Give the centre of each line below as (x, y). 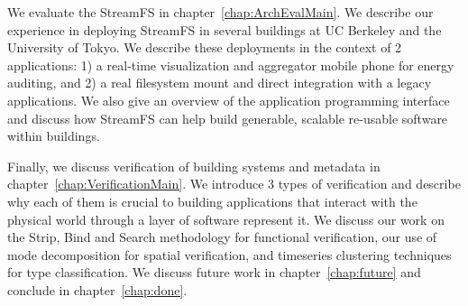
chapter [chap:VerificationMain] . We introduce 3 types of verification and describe (234, 184)
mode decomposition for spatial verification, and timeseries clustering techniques (229, 254)
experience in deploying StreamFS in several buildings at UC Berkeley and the (225, 29)
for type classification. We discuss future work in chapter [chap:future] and (214, 272)
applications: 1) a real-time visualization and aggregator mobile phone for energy (231, 65)
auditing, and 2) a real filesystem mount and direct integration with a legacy (220, 83)
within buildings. (54, 136)
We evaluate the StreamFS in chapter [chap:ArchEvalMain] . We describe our (220, 12)
